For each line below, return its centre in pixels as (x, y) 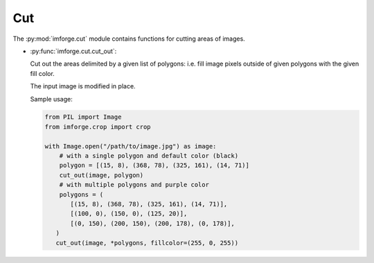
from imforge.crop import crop (98, 127)
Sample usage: (51, 99)
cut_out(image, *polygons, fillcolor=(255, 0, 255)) (147, 243)
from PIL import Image (83, 117)
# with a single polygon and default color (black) (149, 156)
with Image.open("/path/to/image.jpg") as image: (131, 146)
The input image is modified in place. (83, 86)
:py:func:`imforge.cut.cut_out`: (73, 51)
